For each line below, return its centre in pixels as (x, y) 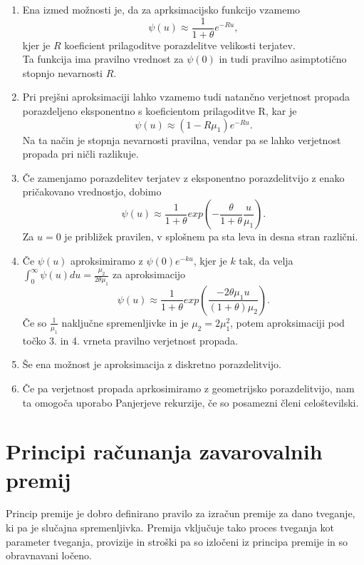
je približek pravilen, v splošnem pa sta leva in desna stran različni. (211, 236)
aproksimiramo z (107, 260)
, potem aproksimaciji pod (287, 322)
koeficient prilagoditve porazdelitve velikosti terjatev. (180, 45)
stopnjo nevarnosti (63, 72)
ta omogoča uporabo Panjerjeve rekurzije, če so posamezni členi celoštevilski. (191, 402)
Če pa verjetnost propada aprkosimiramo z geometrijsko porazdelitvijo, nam (188, 388)
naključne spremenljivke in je (125, 322)
